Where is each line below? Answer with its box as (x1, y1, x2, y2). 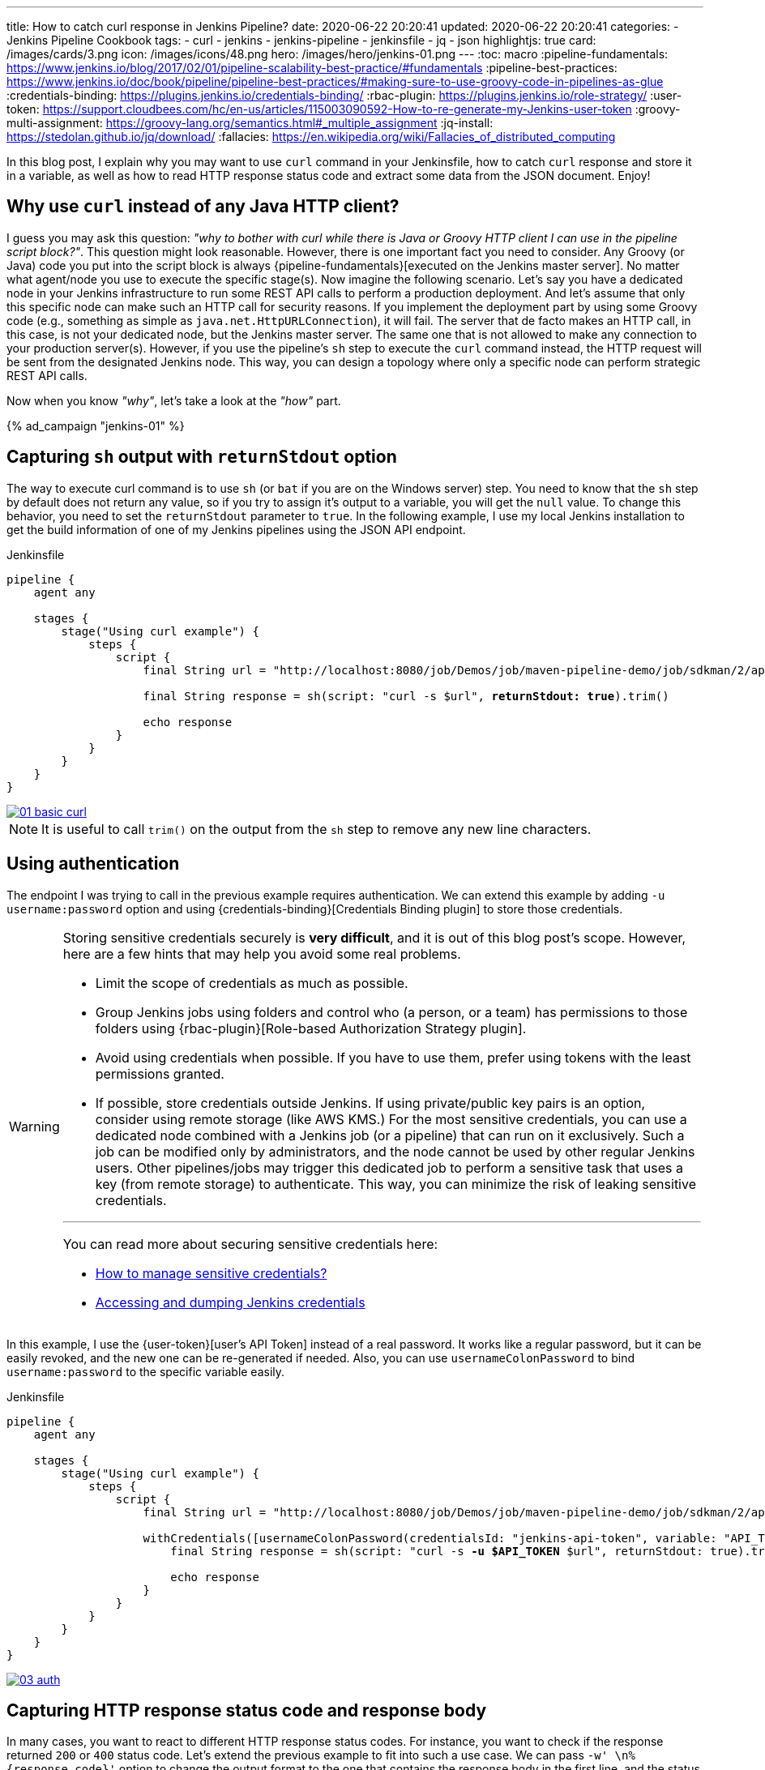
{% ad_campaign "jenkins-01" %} (6, 418, 185, 433)
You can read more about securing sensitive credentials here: (62, 1235, 438, 1252)
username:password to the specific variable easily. (6, 1364, 285, 1379)
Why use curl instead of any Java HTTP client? (6, 196, 400, 217)
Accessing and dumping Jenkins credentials (95, 1293, 365, 1310)
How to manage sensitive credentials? (95, 1264, 327, 1281)
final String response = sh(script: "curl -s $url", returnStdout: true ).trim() (143, 689, 669, 703)
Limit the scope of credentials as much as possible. (95, 974, 408, 991)
